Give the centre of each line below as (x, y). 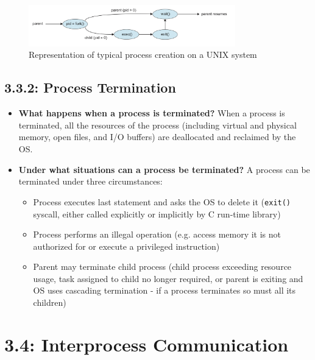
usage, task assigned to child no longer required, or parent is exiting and (168, 278)
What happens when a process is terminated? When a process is (152, 113)
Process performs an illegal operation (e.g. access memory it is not (157, 234)
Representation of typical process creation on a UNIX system (143, 55)
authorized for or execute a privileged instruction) (126, 246)
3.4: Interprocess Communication (147, 344)
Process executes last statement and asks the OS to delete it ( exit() (162, 201)
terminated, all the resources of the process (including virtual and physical (157, 125)
